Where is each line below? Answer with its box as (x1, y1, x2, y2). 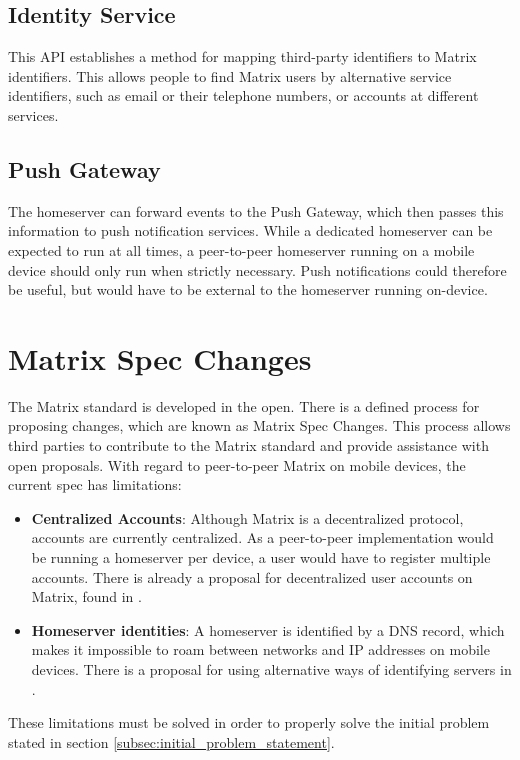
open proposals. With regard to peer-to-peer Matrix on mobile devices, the (8, 454, 466, 475)
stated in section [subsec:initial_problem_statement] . (8, 731, 335, 752)
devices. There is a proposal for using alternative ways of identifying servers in (31, 659, 512, 679)
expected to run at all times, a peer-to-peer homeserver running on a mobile (8, 239, 475, 260)
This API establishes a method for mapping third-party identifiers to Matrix (8, 46, 477, 67)
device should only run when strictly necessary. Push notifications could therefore (8, 259, 507, 280)
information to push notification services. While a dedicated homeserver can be (8, 220, 493, 241)
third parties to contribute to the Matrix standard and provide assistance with (8, 435, 489, 456)
